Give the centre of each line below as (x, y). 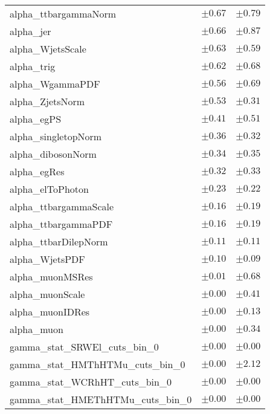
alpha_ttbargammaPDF (61, 224)
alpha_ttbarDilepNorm (59, 241)
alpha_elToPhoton (49, 189)
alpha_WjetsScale (48, 49)
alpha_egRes (37, 171)
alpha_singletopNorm (56, 136)
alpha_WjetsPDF (47, 259)
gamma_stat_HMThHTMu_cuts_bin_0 (98, 364)
